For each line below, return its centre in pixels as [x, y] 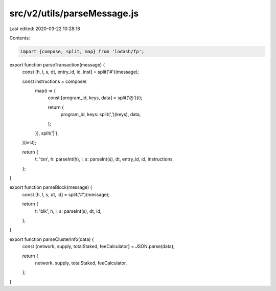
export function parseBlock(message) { [51, 187]
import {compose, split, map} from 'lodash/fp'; [82, 51]
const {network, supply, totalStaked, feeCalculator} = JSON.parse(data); [98, 247]
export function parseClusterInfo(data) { [52, 239]
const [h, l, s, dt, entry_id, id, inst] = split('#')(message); [80, 72]
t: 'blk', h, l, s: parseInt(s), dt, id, [68, 211]
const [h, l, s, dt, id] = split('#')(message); [66, 194]
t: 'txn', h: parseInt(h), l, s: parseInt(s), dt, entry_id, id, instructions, [104, 159]
